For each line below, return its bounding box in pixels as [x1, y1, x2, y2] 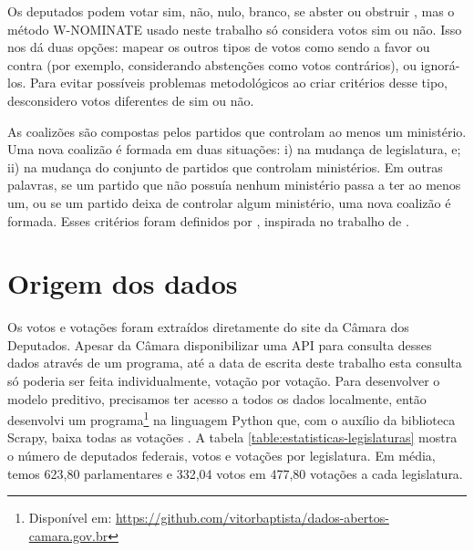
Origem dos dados [7, 265, 238, 302]
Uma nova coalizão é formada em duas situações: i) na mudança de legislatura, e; [7, 140, 461, 159]
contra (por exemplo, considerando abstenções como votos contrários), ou [7, 55, 417, 74]
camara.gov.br [28, 525, 108, 545]
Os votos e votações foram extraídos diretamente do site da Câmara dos [7, 317, 409, 337]
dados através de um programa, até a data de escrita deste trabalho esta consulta [7, 353, 462, 372]
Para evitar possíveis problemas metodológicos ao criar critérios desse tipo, [29, 73, 448, 92]
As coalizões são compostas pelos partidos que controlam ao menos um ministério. [7, 121, 467, 140]
